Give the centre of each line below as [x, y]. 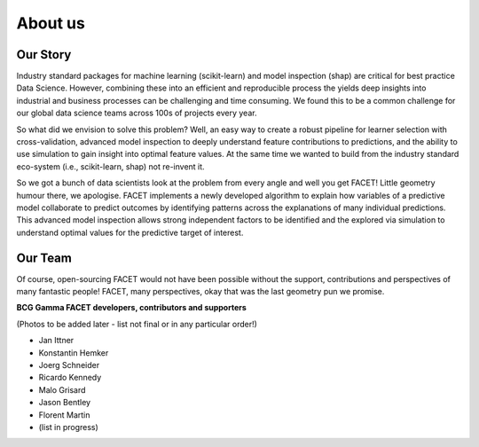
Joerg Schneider [69, 365]
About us [51, 23]
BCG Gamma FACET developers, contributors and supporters [132, 308]
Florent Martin [64, 415]
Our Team [44, 258]
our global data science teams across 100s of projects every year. [137, 113]
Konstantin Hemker [74, 353]
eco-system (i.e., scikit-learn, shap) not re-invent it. [110, 166]
